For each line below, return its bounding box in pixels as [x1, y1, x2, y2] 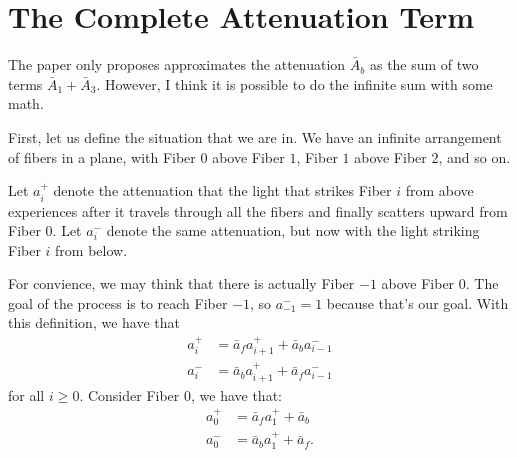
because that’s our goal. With [326, 292, 509, 313]
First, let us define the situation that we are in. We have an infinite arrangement [8, 126, 502, 147]
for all [8, 384, 45, 405]
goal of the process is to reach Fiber [8, 292, 228, 313]
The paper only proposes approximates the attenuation [8, 54, 346, 75]
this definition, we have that [8, 312, 180, 333]
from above [405, 180, 474, 201]
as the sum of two [369, 54, 479, 75]
